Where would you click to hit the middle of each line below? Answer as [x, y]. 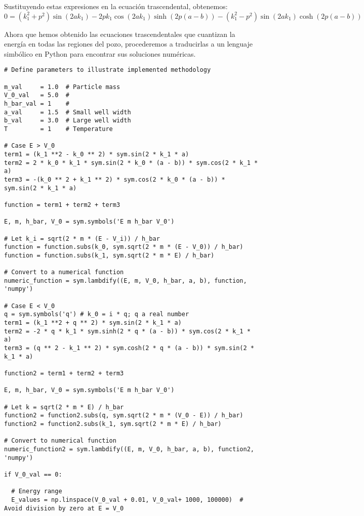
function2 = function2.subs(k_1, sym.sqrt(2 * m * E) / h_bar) [113, 424]
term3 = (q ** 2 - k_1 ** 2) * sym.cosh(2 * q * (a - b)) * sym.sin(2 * [129, 348]
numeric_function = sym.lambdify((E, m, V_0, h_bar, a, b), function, [126, 281]
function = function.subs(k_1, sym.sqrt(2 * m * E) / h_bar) [109, 255]
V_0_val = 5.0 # [37, 95]
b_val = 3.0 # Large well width [68, 121]
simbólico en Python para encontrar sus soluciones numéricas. [100, 53]
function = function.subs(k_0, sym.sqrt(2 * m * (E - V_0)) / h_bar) [124, 247]
